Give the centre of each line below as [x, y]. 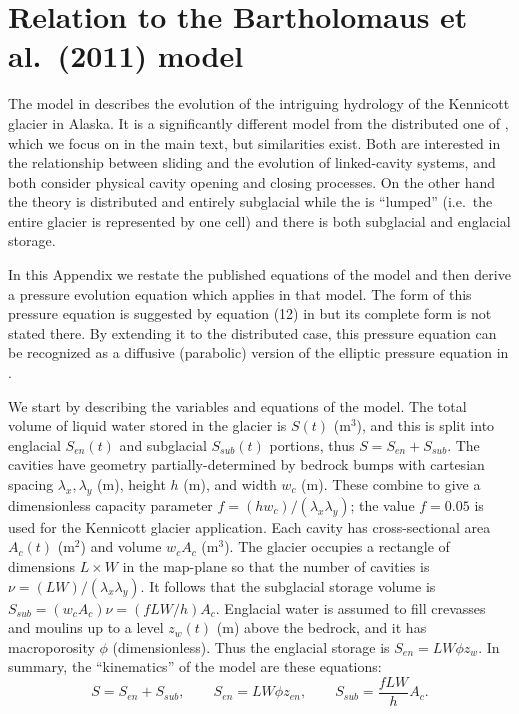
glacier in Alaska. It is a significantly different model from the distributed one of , [258, 122]
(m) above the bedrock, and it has [321, 627]
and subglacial [163, 444]
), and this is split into [425, 425]
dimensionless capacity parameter [110, 504]
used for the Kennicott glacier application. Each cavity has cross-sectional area [249, 526]
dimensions [42, 565]
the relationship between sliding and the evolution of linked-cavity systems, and [252, 162]
